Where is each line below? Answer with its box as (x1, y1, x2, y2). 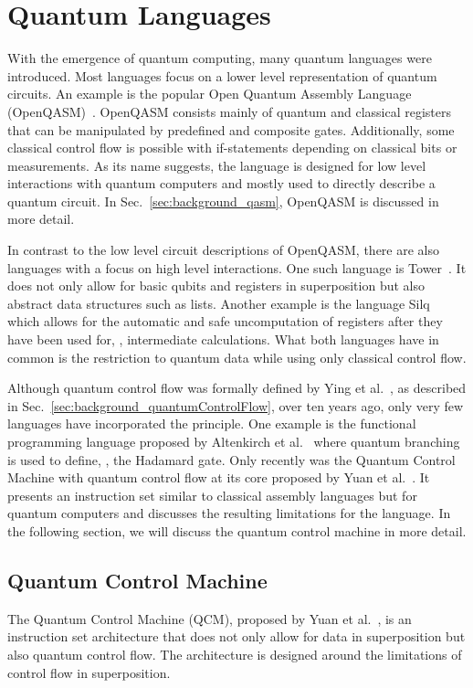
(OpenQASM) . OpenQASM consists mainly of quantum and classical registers (7, 101, 451, 121)
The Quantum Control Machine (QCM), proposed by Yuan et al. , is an (7, 609, 412, 628)
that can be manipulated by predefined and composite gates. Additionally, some (7, 120, 455, 139)
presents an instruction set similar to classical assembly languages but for (7, 485, 417, 504)
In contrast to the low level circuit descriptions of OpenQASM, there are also (7, 240, 439, 259)
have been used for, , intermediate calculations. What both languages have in (7, 330, 439, 349)
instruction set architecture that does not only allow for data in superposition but (7, 627, 466, 646)
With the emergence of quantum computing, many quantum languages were (7, 48, 432, 68)
